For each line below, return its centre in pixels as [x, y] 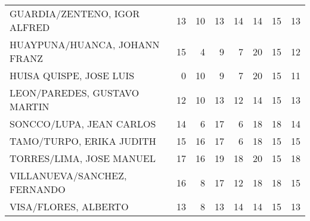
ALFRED [30, 27]
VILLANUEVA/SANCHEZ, [68, 175]
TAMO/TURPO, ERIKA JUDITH [83, 141]
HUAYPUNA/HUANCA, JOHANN [85, 44]
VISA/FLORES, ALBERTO [69, 206]
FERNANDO [38, 189]
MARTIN [30, 106]
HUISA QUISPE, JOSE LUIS [72, 75]
